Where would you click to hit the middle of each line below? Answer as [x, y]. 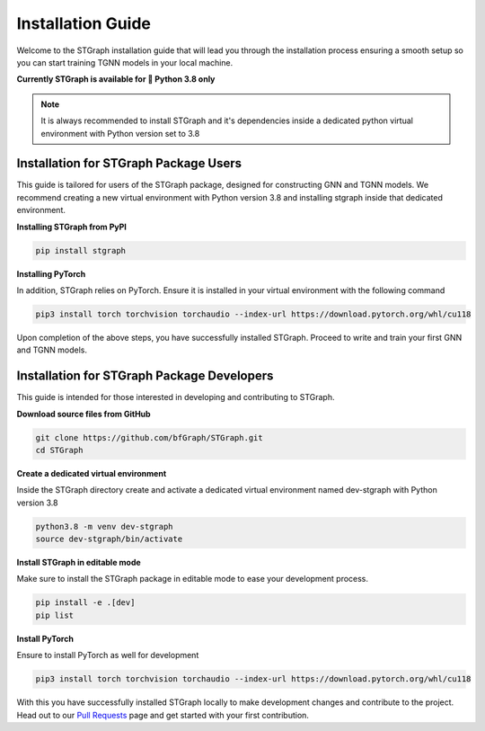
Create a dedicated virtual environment [92, 473]
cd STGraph [59, 450]
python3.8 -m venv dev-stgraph [105, 526]
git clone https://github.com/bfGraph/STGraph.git [150, 437]
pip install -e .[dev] [85, 603]
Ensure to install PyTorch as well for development [108, 655]
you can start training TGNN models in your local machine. [125, 62]
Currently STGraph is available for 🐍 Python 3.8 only [116, 79]
